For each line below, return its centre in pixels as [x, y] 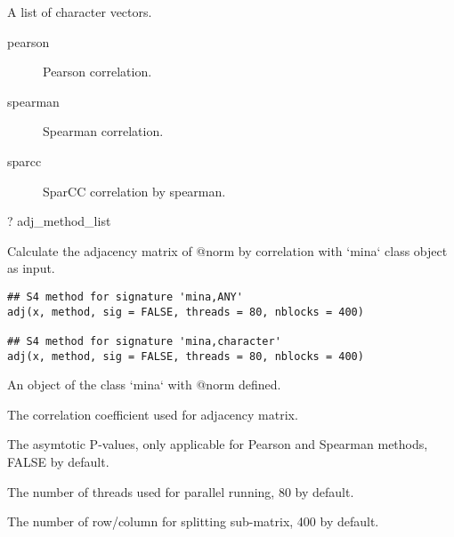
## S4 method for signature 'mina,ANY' [125, 297]
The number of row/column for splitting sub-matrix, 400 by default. [193, 521]
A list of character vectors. [80, 12]
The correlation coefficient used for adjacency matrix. [153, 414]
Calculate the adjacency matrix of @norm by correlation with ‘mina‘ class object [227, 250]
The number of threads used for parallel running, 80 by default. [181, 491]
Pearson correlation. [97, 72]
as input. [31, 268]
